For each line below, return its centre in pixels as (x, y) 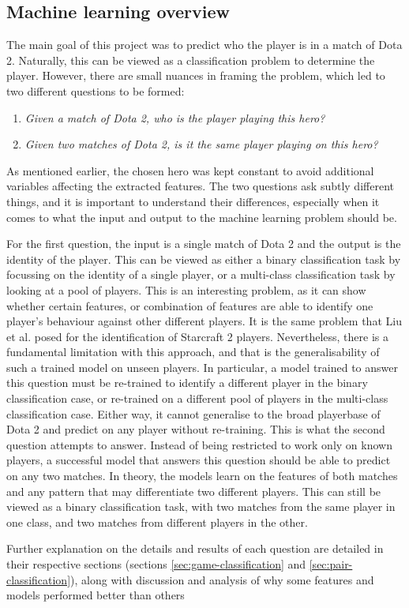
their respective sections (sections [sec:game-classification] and (156, 564)
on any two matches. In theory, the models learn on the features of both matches (202, 476)
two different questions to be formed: (96, 90)
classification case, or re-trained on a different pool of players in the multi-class (197, 398)
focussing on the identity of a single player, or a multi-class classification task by (201, 274)
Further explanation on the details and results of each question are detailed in (195, 548)
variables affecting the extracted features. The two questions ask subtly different (200, 186)
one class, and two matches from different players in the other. (157, 522)
